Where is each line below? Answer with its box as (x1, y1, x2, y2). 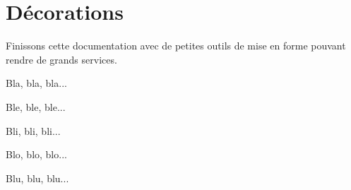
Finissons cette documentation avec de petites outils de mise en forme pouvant (6, 38, 346, 53)
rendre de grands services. (6, 52, 117, 66)
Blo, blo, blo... (6, 147, 67, 162)
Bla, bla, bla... (6, 76, 67, 90)
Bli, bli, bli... (6, 123, 61, 138)
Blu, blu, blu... (6, 170, 69, 185)
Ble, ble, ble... (6, 99, 66, 114)
